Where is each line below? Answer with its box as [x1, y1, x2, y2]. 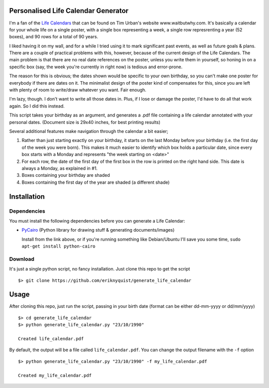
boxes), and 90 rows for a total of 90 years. [9, 34, 98, 40]
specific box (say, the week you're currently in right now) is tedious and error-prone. [9, 64, 183, 70]
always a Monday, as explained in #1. [21, 165, 98, 171]
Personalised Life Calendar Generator [9, 6, 129, 15]
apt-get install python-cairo [21, 244, 96, 249]
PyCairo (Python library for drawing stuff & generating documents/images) [21, 227, 175, 233]
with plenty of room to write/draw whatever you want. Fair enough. [9, 87, 146, 93]
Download [9, 256, 35, 262]
